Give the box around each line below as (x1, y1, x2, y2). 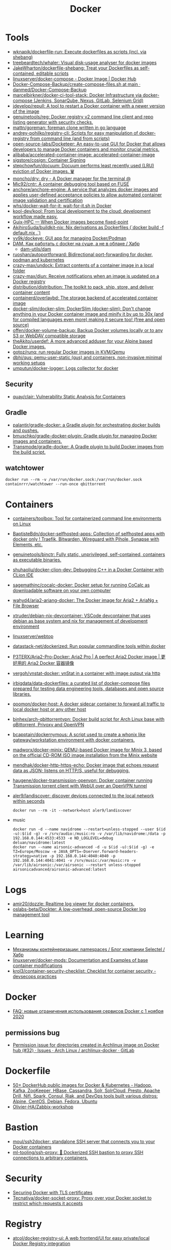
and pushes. (12, 427, 39, 433)
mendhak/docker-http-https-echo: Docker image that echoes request (12, 762, 159, 768)
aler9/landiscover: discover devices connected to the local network (12, 793, 154, 799)
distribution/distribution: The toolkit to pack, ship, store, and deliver (12, 284, 154, 290)
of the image (12, 108, 40, 114)
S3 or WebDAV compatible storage (12, 333, 86, 339)
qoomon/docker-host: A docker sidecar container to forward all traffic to (12, 701, 165, 707)
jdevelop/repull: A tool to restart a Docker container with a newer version (12, 103, 165, 109)
